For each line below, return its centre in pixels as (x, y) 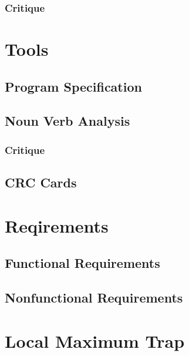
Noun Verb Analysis (67, 121)
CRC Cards (41, 182)
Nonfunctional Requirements (94, 297)
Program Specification (73, 86)
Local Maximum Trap (95, 340)
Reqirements (57, 225)
